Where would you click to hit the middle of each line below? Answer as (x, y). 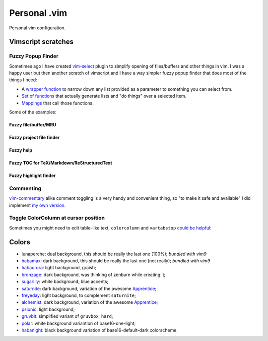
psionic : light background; (48, 309)
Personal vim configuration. (37, 28)
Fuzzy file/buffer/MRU (33, 125)
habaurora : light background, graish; (59, 268)
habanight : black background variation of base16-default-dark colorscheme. (100, 330)
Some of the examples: (33, 112)
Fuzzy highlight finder (32, 175)
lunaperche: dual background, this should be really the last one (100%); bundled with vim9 (114, 254)
